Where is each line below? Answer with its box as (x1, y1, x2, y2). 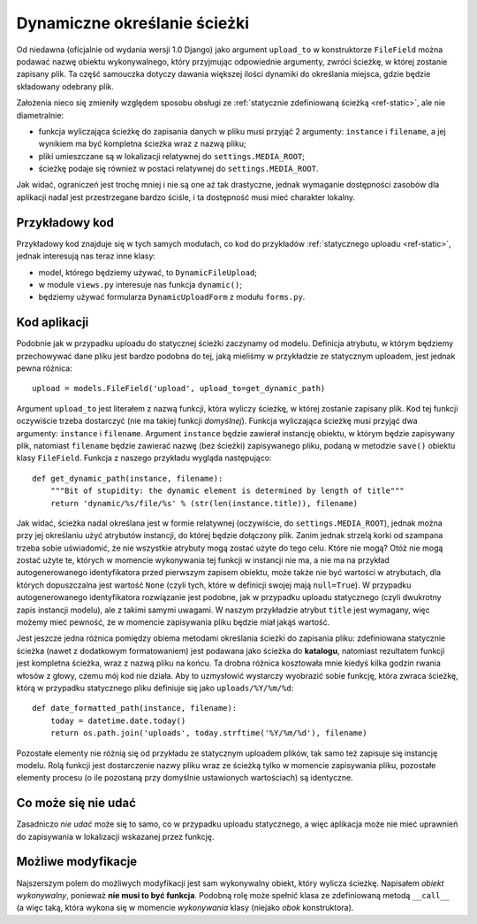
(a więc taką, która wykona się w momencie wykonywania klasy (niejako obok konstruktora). (16, 903, 354, 913)
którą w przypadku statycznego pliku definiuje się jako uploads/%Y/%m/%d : (16, 682, 294, 693)
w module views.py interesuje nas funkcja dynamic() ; (38, 279, 243, 289)
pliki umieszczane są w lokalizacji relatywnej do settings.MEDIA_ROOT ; (38, 150, 305, 161)
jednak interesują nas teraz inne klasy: (16, 250, 156, 261)
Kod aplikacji (16, 315, 89, 330)
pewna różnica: (16, 363, 72, 373)
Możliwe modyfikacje (16, 854, 138, 869)
